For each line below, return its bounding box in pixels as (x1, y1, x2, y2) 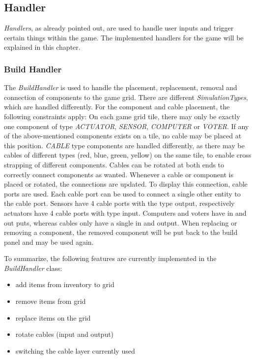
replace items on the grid (15, 312, 91, 323)
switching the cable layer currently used (15, 345, 135, 356)
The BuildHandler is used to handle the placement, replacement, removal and (4, 82, 237, 93)
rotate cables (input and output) (15, 329, 114, 339)
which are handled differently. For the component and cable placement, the (4, 101, 230, 112)
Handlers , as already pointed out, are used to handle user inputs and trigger (4, 23, 234, 33)
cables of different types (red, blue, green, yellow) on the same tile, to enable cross (4, 150, 252, 160)
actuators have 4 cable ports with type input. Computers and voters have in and (4, 207, 247, 218)
